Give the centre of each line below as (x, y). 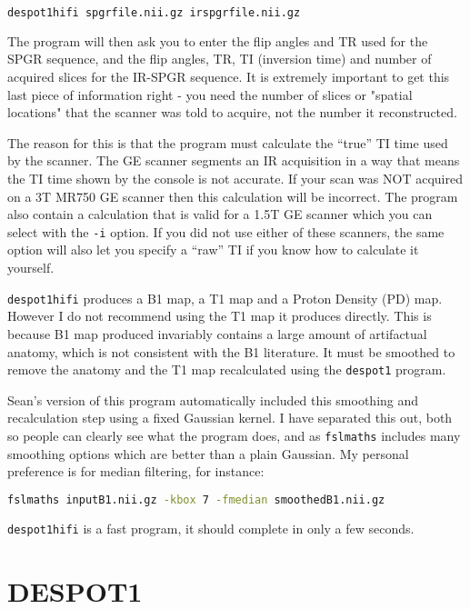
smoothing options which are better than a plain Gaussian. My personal (208, 453)
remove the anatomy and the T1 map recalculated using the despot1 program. (227, 369)
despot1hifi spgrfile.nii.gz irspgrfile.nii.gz (154, 13)
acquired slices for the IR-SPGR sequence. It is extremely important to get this (229, 77)
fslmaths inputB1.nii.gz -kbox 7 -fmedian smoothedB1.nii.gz (196, 499)
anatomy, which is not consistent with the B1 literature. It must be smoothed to (231, 351)
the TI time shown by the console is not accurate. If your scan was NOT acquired (235, 179)
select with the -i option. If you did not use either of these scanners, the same (226, 231)
